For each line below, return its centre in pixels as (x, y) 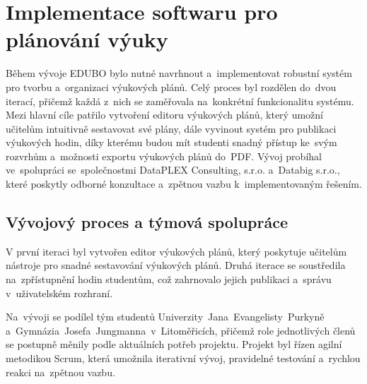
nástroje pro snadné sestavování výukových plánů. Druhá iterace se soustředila (176, 265)
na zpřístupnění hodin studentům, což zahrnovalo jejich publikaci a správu (169, 279)
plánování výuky (87, 39)
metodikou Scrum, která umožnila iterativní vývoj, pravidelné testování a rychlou (183, 358)
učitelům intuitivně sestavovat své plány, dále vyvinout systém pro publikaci (171, 128)
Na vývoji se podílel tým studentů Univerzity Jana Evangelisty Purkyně (165, 317)
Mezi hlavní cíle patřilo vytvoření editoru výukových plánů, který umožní (164, 115)
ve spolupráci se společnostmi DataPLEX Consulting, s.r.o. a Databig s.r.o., (173, 170)
